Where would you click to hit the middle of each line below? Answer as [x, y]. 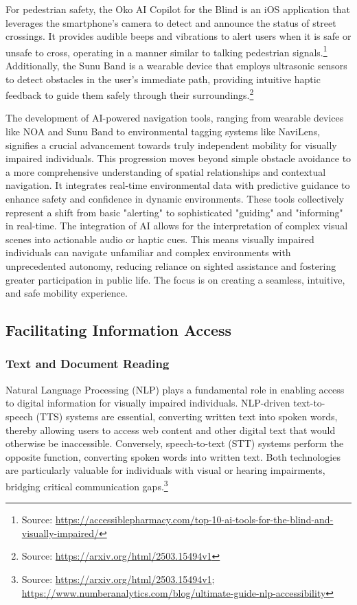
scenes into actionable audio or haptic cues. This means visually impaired [160, 239]
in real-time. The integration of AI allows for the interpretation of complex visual [177, 226]
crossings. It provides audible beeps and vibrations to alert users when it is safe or [178, 36]
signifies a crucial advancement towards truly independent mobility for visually [171, 145]
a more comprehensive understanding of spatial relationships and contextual [166, 171]
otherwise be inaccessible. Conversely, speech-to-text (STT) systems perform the [175, 443]
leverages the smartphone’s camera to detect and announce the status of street [171, 22]
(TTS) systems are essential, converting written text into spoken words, [187, 416]
